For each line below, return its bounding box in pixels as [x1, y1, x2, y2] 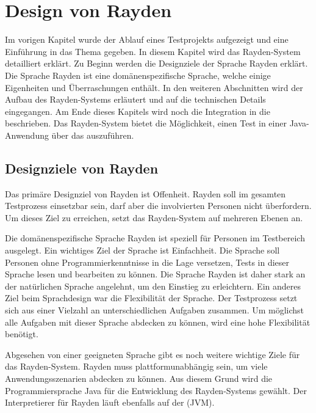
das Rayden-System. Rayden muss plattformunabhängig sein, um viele [5, 360, 268, 373]
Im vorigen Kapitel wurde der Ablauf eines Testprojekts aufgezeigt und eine [5, 33, 289, 46]
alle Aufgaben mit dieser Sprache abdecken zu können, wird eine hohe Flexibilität [5, 315, 311, 328]
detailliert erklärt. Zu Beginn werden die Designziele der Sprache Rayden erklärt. [5, 57, 308, 70]
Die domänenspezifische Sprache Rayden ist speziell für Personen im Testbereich [5, 232, 305, 244]
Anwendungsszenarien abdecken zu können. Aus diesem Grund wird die [5, 371, 273, 384]
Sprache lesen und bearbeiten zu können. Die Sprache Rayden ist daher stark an [5, 268, 306, 280]
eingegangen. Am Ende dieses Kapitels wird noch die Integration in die [5, 104, 270, 117]
